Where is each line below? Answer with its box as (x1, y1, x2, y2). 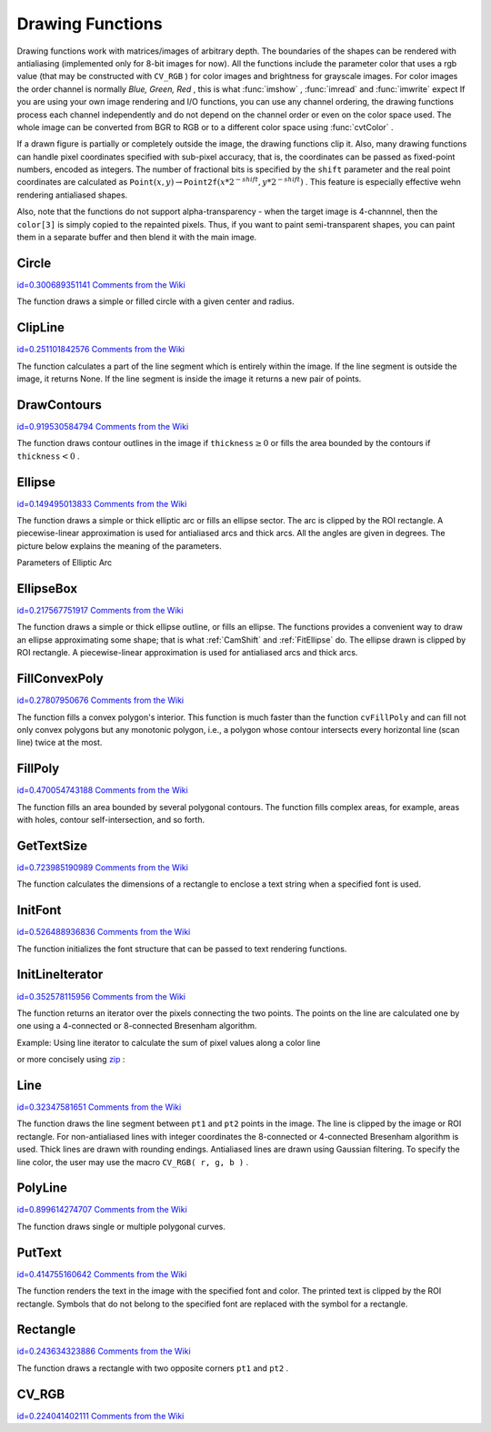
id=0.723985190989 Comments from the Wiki (16, 861, 188, 873)
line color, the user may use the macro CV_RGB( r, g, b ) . (16, 1156, 249, 1167)
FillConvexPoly (16, 671, 104, 686)
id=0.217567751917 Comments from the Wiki (16, 605, 184, 616)
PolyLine (16, 1180, 68, 1196)
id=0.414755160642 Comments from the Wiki (16, 1268, 187, 1279)
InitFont (16, 902, 62, 919)
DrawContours (16, 397, 102, 412)
